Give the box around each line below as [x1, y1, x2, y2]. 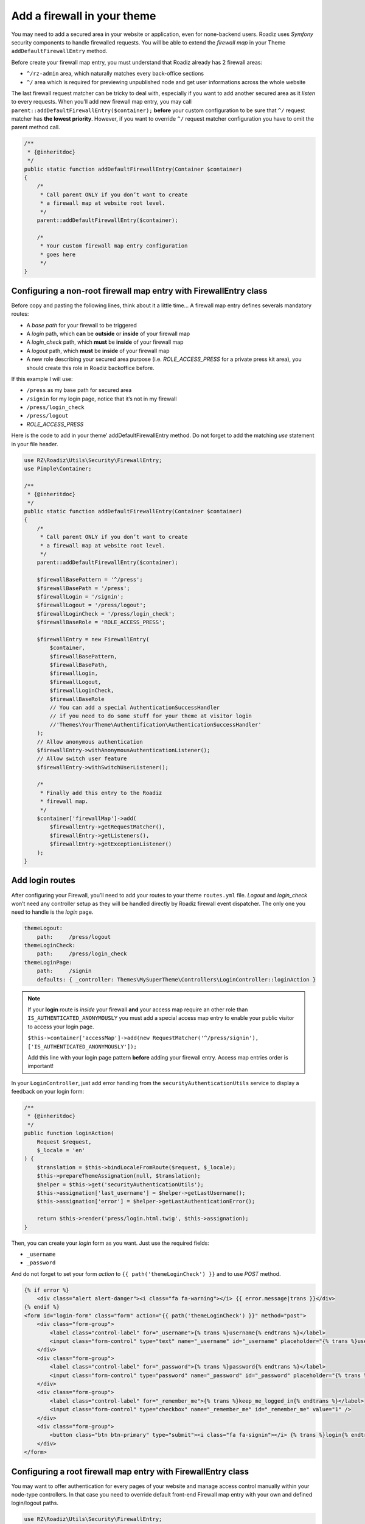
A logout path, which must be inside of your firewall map [26, 347, 170, 354]
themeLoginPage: [24, 959, 73, 966]
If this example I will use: [11, 375, 73, 382]
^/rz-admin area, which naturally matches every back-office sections [26, 70, 204, 77]
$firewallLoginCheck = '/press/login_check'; [36, 610, 175, 617]
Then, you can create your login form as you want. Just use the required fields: [11, 1239, 209, 1247]
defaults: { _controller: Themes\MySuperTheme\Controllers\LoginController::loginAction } [36, 976, 316, 983]
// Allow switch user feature [36, 755, 127, 762]
